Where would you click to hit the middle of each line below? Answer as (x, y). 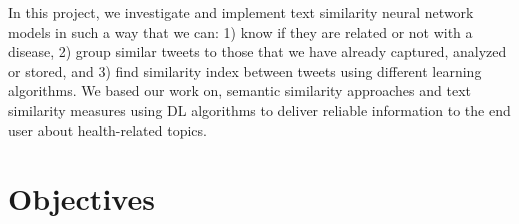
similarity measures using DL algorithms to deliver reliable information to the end (259, 109)
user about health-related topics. (107, 129)
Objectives (81, 198)
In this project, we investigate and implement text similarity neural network (241, 12)
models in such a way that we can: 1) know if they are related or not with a (240, 31)
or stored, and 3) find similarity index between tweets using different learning (245, 70)
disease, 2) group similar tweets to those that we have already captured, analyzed (257, 51)
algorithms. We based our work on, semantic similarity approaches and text (239, 90)
